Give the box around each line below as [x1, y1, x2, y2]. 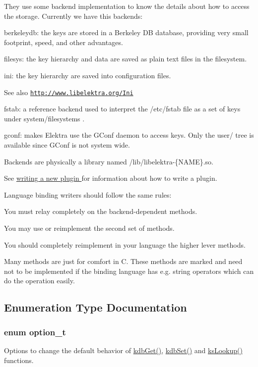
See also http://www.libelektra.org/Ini [4, 87, 133, 97]
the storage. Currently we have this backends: [4, 10, 143, 21]
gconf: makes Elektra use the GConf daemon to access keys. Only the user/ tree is [4, 130, 254, 140]
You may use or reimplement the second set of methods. [4, 222, 175, 233]
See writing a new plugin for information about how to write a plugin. [4, 173, 217, 183]
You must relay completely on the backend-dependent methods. [4, 206, 197, 216]
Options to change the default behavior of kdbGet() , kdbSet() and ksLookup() [4, 345, 243, 355]
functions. [4, 355, 34, 365]
